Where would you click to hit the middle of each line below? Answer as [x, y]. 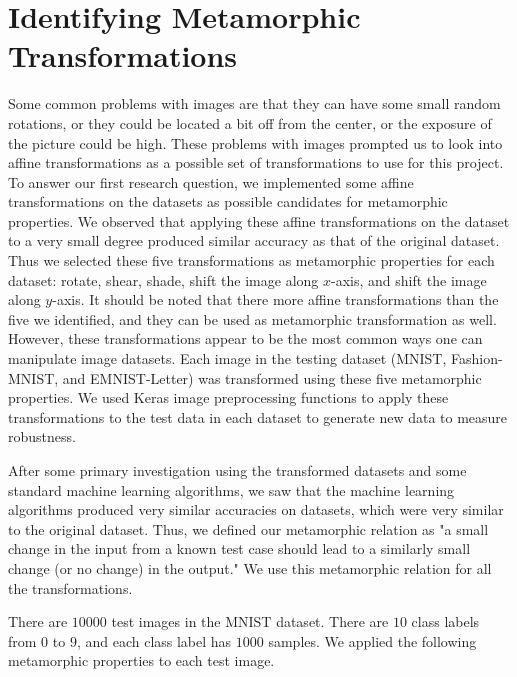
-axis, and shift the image [409, 279]
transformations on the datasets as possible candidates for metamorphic [228, 201]
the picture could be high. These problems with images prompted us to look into [255, 142]
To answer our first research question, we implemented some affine [211, 181]
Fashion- [477, 358]
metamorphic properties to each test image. [141, 660]
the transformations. [70, 587]
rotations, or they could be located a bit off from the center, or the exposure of [250, 122]
